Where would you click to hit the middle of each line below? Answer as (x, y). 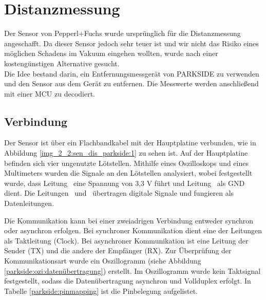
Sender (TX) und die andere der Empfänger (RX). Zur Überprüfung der (118, 250)
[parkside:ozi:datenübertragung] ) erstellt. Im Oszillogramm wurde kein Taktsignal (132, 270)
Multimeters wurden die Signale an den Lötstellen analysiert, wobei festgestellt (128, 173)
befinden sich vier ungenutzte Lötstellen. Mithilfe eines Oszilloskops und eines (126, 163)
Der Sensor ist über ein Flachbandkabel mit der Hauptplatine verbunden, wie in (130, 143)
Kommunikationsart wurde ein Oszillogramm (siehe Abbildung (103, 261)
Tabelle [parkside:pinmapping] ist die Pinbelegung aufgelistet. (101, 290)
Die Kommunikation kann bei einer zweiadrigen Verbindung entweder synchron (129, 220)
